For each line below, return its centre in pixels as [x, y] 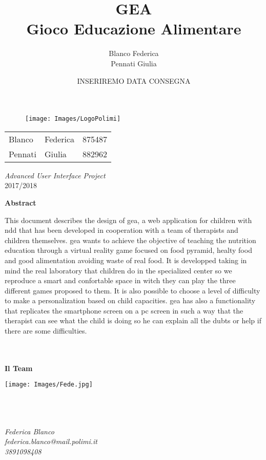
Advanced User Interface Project [55, 175]
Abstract [21, 202]
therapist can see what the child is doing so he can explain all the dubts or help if [133, 320]
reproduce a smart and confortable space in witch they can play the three [120, 280]
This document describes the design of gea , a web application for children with [128, 220]
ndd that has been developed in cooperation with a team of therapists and [121, 230]
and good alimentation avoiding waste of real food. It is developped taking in [126, 260]
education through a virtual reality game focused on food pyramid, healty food [128, 250]
